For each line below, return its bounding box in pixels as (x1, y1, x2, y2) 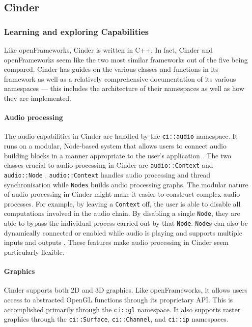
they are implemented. (4, 92, 71, 103)
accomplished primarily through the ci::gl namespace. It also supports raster (4, 304, 241, 314)
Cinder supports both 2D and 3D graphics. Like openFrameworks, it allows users (4, 285, 248, 295)
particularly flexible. (4, 246, 65, 257)
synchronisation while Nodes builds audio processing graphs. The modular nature (4, 179, 248, 189)
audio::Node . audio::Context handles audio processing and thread (4, 169, 211, 179)
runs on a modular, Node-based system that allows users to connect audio (4, 141, 226, 151)
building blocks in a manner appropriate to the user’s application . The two (4, 150, 231, 160)
